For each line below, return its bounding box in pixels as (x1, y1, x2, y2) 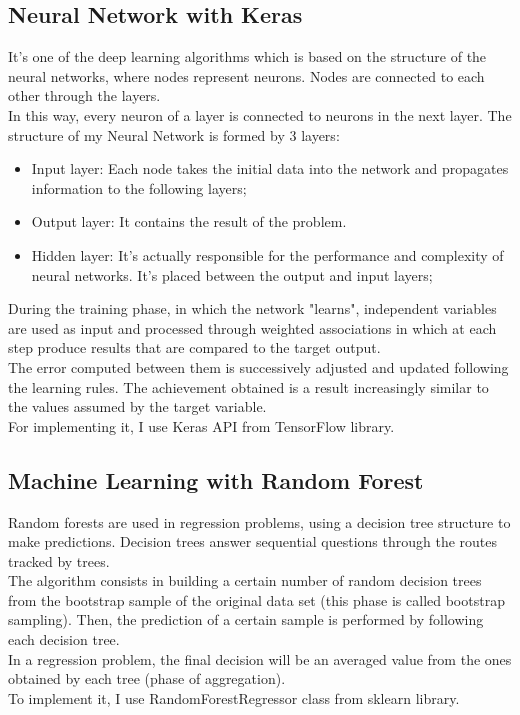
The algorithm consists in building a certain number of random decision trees (8, 570, 482, 591)
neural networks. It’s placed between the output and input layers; (31, 264, 433, 285)
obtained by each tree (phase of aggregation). (8, 668, 286, 689)
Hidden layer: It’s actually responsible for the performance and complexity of (31, 244, 504, 265)
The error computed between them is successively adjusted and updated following (8, 356, 509, 377)
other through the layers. (8, 85, 161, 106)
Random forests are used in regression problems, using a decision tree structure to (8, 511, 511, 532)
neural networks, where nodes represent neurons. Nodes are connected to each (8, 65, 485, 86)
